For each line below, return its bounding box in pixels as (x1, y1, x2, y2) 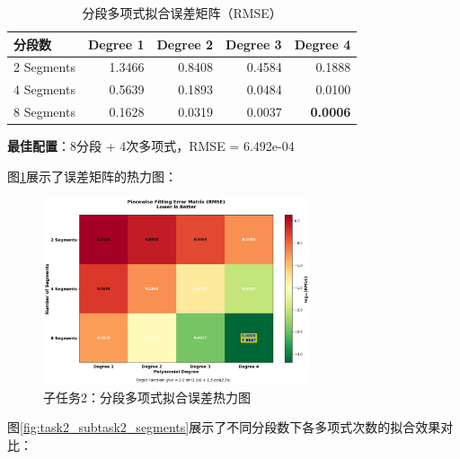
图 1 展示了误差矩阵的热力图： (7, 166, 177, 185)
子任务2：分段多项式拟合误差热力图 (43, 387, 251, 406)
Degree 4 (294, 34, 351, 53)
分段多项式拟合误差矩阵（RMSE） (82, 4, 282, 22)
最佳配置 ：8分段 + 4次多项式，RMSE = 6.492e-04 (7, 137, 295, 155)
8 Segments (13, 102, 75, 121)
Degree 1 (87, 34, 145, 53)
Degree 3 (226, 34, 282, 53)
